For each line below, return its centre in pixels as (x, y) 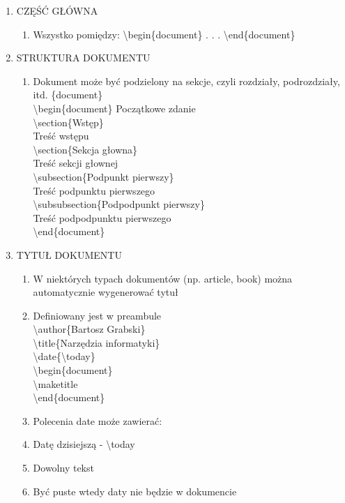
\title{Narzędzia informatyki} (97, 342)
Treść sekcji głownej (76, 163)
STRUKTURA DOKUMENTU (83, 58)
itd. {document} (68, 95)
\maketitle (55, 383)
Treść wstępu (61, 136)
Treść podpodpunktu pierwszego (102, 217)
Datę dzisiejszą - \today (84, 444)
